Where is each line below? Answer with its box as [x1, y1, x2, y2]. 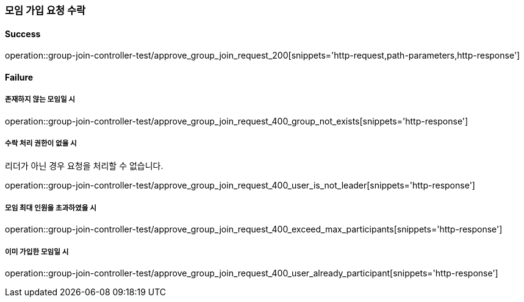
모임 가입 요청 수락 [5, 4, 86, 16]
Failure [5, 71, 34, 82]
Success [5, 28, 41, 39]
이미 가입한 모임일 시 [5, 247, 69, 256]
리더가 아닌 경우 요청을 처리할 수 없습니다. [5, 160, 163, 171]
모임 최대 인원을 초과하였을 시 [5, 203, 96, 212]
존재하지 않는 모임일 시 [5, 95, 76, 104]
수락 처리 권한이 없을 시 [5, 139, 77, 148]
